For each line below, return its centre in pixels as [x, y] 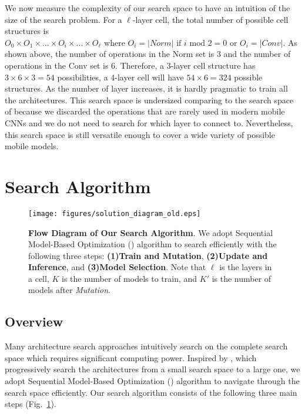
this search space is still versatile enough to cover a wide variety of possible [140, 134]
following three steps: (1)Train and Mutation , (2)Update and [148, 255]
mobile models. [32, 146]
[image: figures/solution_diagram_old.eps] [115, 213]
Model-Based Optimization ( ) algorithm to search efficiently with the [152, 244]
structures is [27, 31]
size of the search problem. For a [63, 19]
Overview [34, 322]
